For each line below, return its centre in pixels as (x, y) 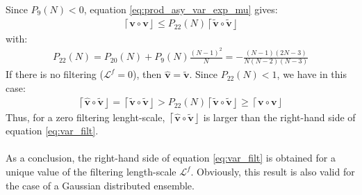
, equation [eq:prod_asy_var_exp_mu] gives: (181, 9)
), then (147, 74)
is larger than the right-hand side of (279, 117)
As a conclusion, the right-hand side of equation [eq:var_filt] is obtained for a (171, 158)
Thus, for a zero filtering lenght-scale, (85, 117)
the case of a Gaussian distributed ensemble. (100, 185)
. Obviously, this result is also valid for (273, 172)
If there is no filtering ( (55, 74)
